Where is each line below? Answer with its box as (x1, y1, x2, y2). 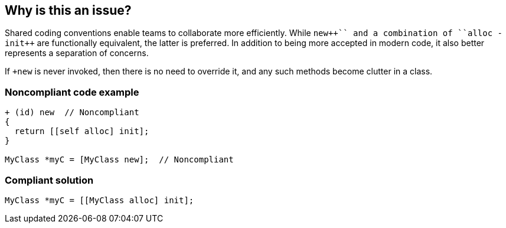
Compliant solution (5, 174, 94, 186)
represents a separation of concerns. (5, 48, 149, 58)
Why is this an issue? (5, 3, 132, 18)
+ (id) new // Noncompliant (5, 108, 139, 118)
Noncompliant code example (5, 86, 139, 98)
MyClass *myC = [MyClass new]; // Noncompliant (5, 155, 234, 165)
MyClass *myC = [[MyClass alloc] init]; (5, 195, 194, 205)
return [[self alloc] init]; (14, 126, 149, 136)
